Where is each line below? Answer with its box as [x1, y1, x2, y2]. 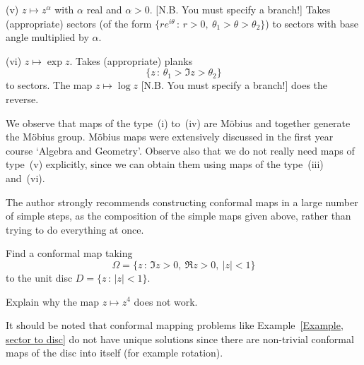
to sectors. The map [6, 78, 93, 92]
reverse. [6, 91, 39, 106]
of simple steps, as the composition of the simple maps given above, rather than [6, 208, 351, 223]
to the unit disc [6, 270, 73, 285]
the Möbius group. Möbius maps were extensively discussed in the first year [6, 129, 334, 144]
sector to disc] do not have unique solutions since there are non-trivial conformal [6, 331, 354, 346]
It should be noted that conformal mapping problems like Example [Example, [6, 318, 344, 333]
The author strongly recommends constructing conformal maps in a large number [6, 194, 358, 209]
